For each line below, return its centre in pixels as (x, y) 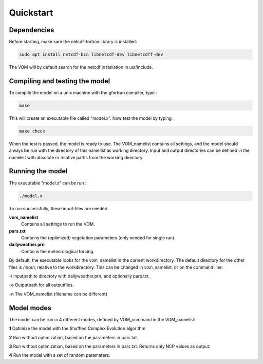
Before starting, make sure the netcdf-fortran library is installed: (73, 42)
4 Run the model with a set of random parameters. (60, 355)
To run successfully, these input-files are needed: (59, 208)
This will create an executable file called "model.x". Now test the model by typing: (91, 118)
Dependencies (32, 30)
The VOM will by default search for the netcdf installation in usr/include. (81, 67)
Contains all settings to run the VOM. (58, 224)
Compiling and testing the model (59, 81)
